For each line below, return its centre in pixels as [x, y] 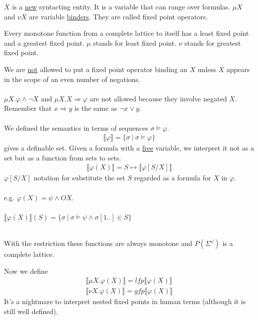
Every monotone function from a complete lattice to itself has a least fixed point [127, 33]
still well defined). [31, 311]
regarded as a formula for [172, 178]
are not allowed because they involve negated [158, 98]
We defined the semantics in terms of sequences [76, 127]
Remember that [28, 108]
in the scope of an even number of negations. [72, 79]
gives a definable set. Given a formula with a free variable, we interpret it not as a [129, 148]
